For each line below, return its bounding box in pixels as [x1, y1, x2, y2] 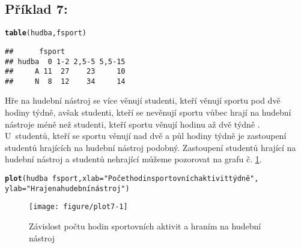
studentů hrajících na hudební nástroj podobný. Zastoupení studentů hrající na [5, 141, 296, 153]
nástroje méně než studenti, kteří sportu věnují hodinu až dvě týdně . [5, 117, 260, 130]
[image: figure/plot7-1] [29, 202, 128, 211]
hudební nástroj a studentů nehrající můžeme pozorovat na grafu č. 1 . [5, 153, 262, 165]
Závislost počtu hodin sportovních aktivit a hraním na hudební [29, 220, 261, 232]
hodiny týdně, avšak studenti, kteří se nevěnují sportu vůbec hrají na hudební [5, 106, 291, 119]
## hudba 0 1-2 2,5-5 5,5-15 [5, 57, 126, 66]
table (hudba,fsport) [5, 29, 87, 38]
